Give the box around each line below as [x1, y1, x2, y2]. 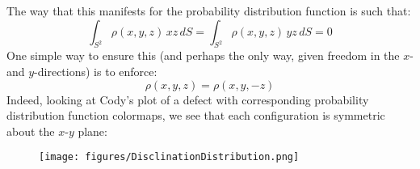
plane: [78, 122, 107, 139]
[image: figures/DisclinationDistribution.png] [39, 151, 300, 163]
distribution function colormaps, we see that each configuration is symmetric [6, 107, 385, 124]
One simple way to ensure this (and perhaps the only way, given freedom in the [6, 47, 400, 64]
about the [6, 122, 55, 139]
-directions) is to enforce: [34, 62, 157, 79]
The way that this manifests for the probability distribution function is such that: [6, 2, 411, 19]
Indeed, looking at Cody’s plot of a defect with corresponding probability [6, 91, 369, 108]
